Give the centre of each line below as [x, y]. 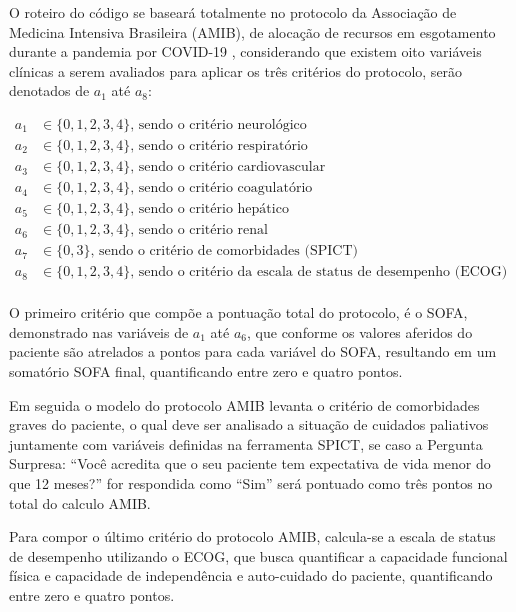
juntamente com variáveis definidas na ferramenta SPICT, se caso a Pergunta [246, 443]
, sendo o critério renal [199, 230]
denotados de [49, 90]
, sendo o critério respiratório [219, 146]
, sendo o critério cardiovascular [228, 167]
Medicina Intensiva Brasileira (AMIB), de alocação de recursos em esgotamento [252, 31]
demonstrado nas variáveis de [99, 331]
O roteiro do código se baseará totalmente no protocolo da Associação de [233, 12]
